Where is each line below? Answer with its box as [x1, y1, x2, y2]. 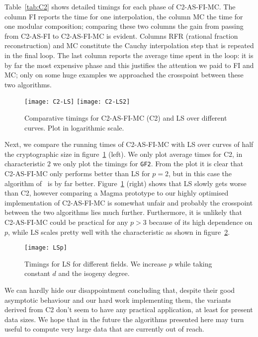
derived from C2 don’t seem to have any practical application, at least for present [4, 304, 253, 315]
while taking [174, 258, 212, 269]
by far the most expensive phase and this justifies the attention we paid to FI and [4, 60, 254, 70]
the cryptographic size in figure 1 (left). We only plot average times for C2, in [4, 148, 243, 159]
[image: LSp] [24, 244, 67, 252]
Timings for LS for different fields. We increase [24, 258, 167, 269]
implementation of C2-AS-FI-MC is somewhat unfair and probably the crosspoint [4, 197, 253, 207]
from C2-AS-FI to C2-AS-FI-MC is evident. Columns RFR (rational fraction [4, 30, 238, 41]
